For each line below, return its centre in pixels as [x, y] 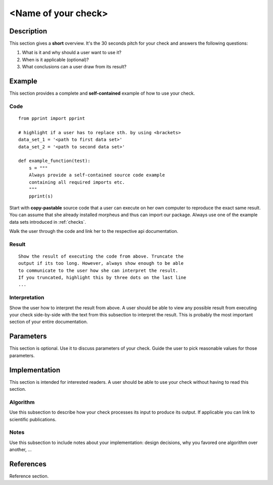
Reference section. [29, 476]
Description [28, 31]
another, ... [21, 450]
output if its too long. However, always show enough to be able [101, 264]
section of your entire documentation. [49, 322]
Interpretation [27, 298]
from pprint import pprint [52, 118]
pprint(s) [41, 196]
